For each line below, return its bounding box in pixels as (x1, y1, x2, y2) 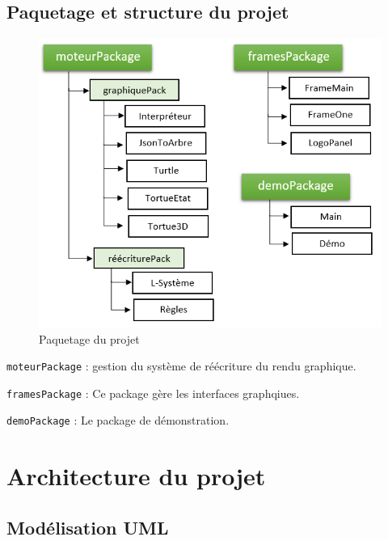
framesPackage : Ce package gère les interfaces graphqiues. (6, 384, 300, 401)
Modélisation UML (6, 514, 169, 539)
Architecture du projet (6, 459, 266, 492)
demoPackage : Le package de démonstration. (6, 412, 230, 429)
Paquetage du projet (39, 330, 140, 347)
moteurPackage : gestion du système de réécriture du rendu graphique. (6, 357, 356, 374)
